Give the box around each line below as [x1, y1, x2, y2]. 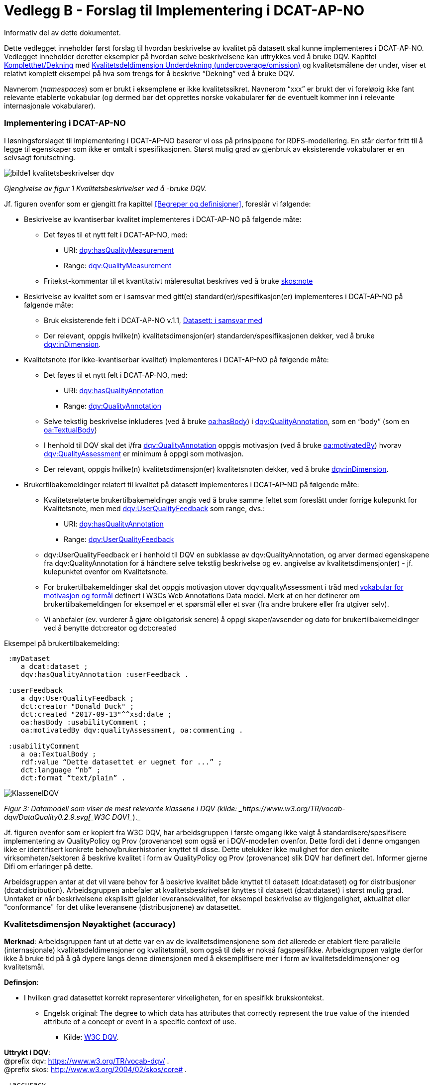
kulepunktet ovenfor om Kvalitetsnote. [44, 567, 168, 576]
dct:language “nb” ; [20, 765, 101, 774]
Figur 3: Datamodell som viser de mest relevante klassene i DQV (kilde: [4, 804, 237, 813]
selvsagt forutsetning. [4, 153, 76, 162]
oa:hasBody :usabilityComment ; [20, 718, 147, 726]
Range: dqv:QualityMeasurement [64, 261, 172, 270]
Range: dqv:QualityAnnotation [64, 401, 161, 410]
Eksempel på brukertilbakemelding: [4, 639, 119, 648]
